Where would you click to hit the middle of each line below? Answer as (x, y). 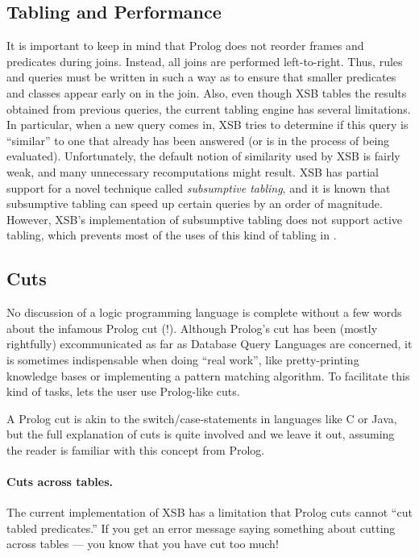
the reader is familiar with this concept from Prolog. (136, 449)
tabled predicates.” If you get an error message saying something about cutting (201, 528)
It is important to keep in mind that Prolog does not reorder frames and (185, 46)
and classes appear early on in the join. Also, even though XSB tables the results (207, 92)
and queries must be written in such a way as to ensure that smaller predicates (201, 77)
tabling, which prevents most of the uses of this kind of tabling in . (172, 235)
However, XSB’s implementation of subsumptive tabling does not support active (205, 219)
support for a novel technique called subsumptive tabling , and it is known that (199, 187)
